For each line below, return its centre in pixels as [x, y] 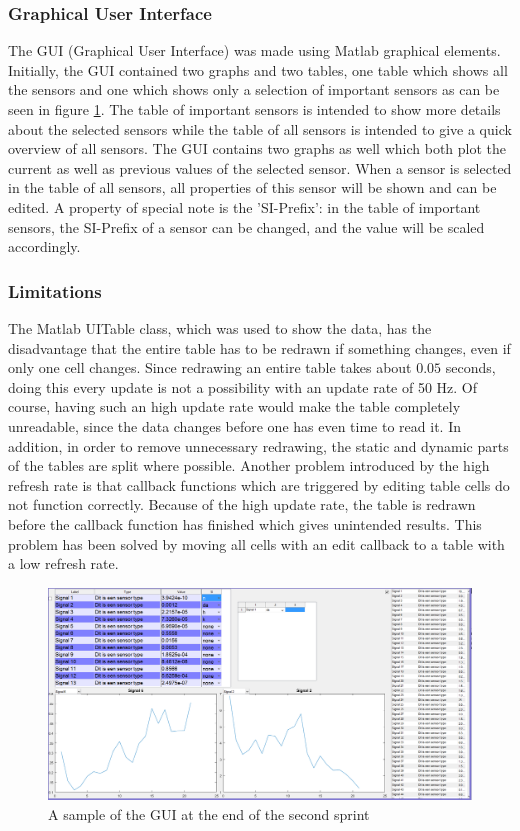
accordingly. [44, 246]
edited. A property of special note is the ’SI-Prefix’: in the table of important [244, 206]
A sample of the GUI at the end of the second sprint [209, 813]
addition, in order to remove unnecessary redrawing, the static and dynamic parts [258, 445]
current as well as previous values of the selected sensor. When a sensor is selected [260, 167]
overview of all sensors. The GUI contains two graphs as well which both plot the [257, 148]
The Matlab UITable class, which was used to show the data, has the [220, 327]
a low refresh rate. [63, 563]
